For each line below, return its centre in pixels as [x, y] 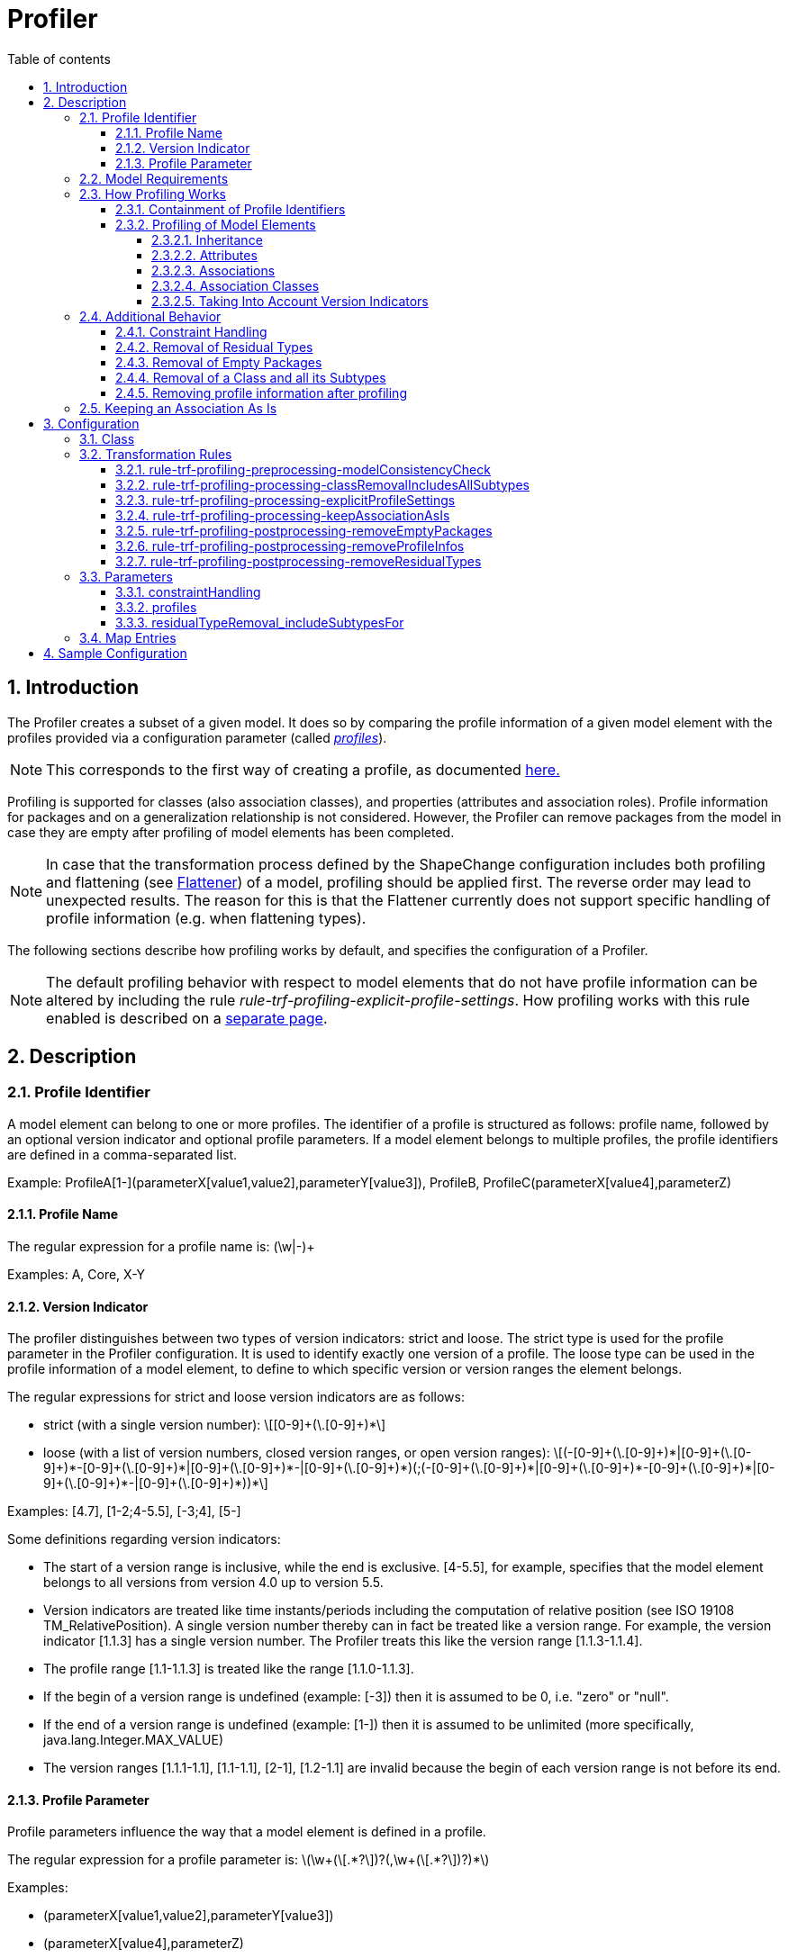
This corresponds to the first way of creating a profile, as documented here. [303, 769]
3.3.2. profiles [156, 607]
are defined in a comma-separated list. [122, 1154]
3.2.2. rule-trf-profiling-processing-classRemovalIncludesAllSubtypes [322, 484]
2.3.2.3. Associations [213, 270]
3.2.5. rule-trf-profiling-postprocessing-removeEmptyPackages [304, 530]
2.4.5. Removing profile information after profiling [261, 393]
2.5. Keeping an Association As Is [178, 408]
